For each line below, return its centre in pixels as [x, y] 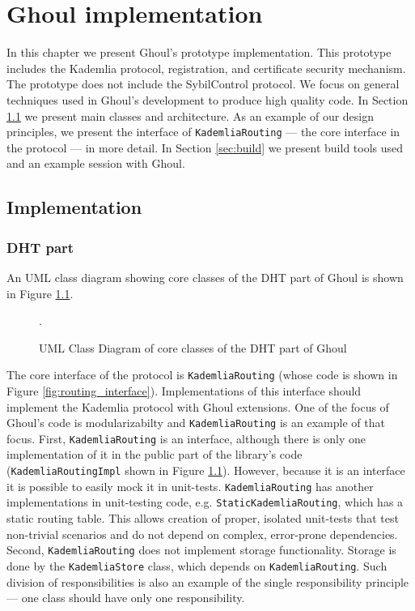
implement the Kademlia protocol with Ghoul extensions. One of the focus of [198, 406]
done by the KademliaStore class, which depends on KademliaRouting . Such [197, 565]
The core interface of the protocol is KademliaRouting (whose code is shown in [202, 375]
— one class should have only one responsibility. [126, 598]
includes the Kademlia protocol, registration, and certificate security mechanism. [206, 68]
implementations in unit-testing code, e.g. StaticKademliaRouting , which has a [205, 502]
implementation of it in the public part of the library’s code [155, 454]
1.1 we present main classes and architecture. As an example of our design [191, 115]
